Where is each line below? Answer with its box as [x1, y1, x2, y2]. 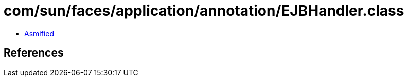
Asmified [24, 29, 55, 38]
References [4, 46, 64, 60]
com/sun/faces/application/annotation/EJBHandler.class [4, 2, 404, 19]
